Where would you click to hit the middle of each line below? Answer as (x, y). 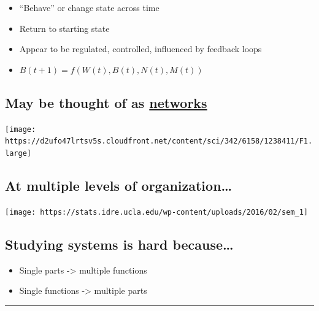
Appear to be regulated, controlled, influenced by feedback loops (140, 49)
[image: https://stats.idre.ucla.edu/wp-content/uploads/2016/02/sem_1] (156, 212)
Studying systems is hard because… (119, 244)
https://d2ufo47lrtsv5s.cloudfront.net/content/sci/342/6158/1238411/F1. (159, 141)
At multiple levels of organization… (119, 185)
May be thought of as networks (106, 102)
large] (18, 153)
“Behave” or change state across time (89, 7)
